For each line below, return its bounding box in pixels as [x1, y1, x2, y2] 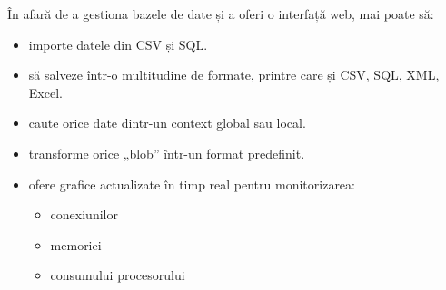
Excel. [28, 82, 63, 101]
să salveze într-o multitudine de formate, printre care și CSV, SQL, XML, [28, 65, 440, 84]
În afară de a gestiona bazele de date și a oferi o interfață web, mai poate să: [7, 5, 434, 23]
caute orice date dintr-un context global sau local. [28, 113, 306, 132]
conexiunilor [50, 205, 118, 224]
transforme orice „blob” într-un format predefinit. [28, 143, 305, 162]
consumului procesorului [50, 266, 185, 285]
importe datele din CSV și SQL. [28, 34, 208, 53]
